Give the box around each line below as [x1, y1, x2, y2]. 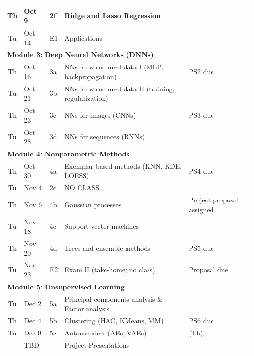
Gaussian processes [64, 199, 122, 209]
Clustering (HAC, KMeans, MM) [64, 315, 164, 326]
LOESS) [64, 170, 89, 180]
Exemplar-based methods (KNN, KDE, [64, 160, 182, 171]
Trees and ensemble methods [64, 243, 150, 253]
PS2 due [189, 67, 214, 77]
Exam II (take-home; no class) [64, 265, 155, 275]
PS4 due [189, 165, 214, 176]
